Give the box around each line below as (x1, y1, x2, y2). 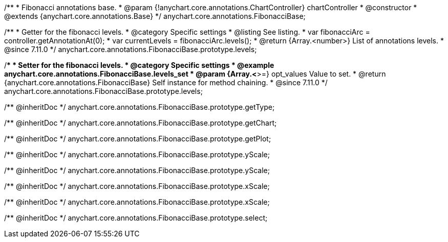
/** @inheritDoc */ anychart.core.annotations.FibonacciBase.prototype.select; (4, 213, 268, 222)
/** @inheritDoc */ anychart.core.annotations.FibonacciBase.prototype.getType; (4, 103, 275, 111)
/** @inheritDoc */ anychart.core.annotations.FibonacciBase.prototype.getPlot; (4, 134, 271, 143)
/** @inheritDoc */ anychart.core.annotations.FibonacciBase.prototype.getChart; (4, 118, 277, 127)
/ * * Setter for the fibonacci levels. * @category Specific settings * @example (4, 61, 274, 69)
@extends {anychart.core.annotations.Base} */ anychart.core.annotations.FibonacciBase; (4, 12, 306, 20)
